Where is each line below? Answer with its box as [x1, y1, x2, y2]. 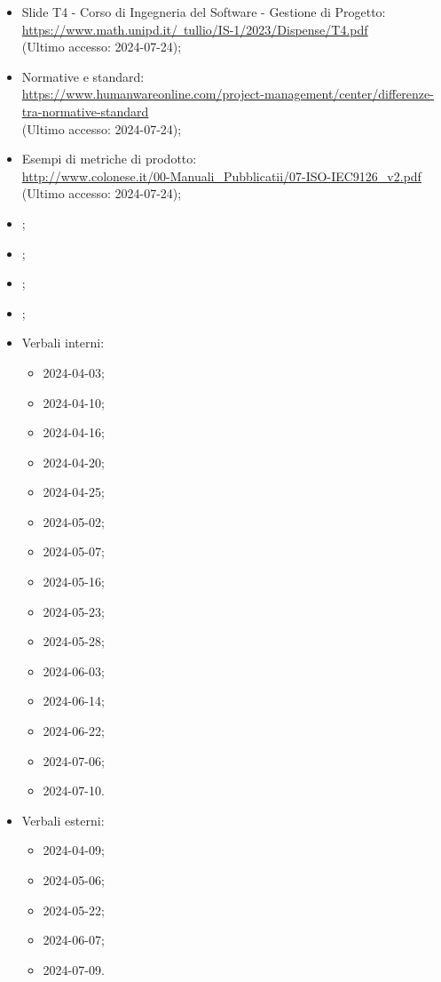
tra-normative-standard [21, 101, 149, 120]
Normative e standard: [21, 67, 145, 85]
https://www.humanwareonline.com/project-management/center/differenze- [21, 84, 434, 103]
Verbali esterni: [21, 810, 105, 829]
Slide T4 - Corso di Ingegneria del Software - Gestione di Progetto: [21, 3, 386, 20]
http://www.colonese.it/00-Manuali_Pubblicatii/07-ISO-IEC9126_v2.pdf [21, 166, 421, 185]
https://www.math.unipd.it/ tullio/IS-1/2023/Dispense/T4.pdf [21, 20, 368, 38]
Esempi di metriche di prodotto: [21, 149, 197, 168]
